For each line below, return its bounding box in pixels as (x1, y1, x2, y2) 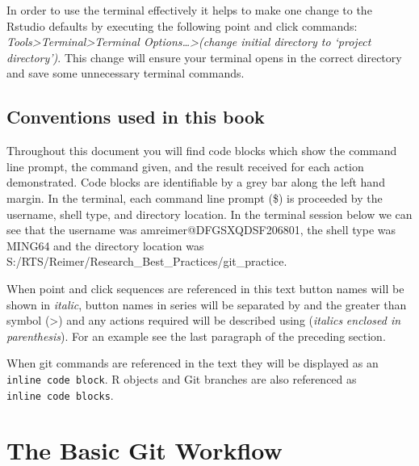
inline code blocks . (6, 386, 114, 403)
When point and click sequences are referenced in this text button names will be (6, 279, 404, 296)
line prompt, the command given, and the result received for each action (6, 157, 364, 174)
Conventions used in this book (6, 104, 265, 129)
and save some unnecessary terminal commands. (6, 65, 245, 82)
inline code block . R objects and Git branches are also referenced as (6, 370, 357, 387)
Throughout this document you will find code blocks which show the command (6, 142, 397, 159)
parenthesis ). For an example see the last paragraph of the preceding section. (6, 327, 386, 344)
